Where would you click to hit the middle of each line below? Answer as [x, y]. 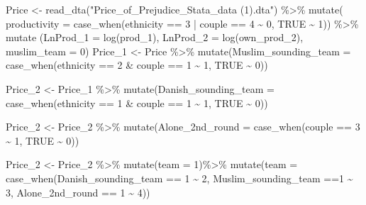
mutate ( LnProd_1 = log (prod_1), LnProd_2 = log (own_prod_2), [155, 37]
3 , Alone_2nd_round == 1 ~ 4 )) [78, 192]
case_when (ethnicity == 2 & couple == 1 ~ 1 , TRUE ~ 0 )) [137, 65]
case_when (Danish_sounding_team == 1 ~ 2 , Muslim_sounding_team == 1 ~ [179, 178]
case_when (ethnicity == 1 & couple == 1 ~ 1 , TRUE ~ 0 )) [137, 102]
